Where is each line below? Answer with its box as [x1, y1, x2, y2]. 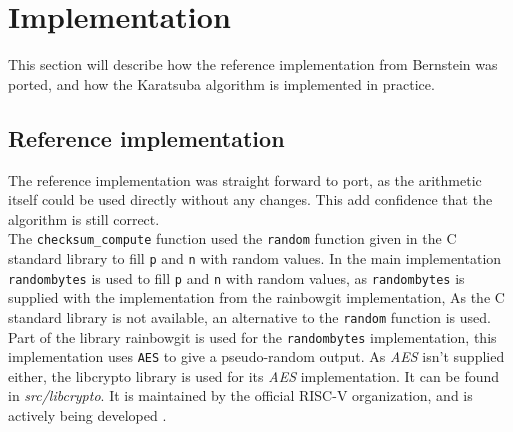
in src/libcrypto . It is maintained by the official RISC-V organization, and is [8, 385, 473, 406]
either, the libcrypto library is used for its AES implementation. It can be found [8, 365, 500, 386]
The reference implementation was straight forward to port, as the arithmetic [8, 169, 482, 190]
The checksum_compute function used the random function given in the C [8, 228, 457, 249]
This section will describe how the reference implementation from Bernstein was [8, 54, 498, 75]
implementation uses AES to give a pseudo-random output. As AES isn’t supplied [8, 346, 505, 367]
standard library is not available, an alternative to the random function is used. [8, 306, 491, 327]
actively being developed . [8, 405, 167, 426]
